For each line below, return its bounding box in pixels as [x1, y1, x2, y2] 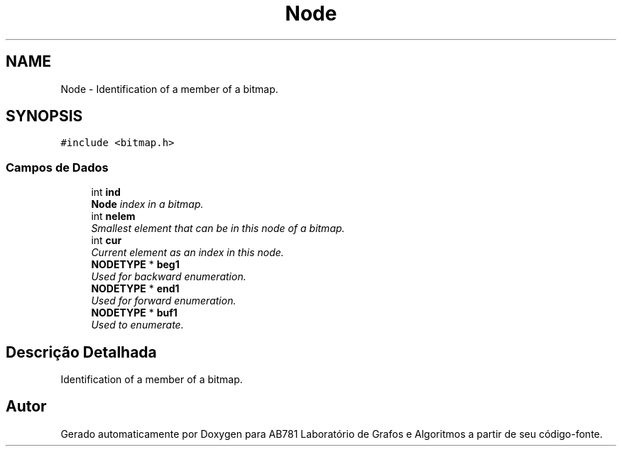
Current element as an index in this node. [91, 246, 284, 259]
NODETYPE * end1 [91, 282, 180, 295]
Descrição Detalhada [6, 343, 157, 361]
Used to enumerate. [91, 319, 184, 331]
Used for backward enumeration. [91, 270, 246, 283]
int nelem [91, 210, 136, 223]
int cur [91, 234, 122, 247]
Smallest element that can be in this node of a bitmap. [91, 222, 345, 235]
